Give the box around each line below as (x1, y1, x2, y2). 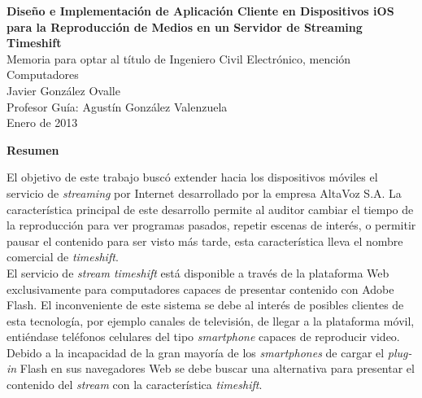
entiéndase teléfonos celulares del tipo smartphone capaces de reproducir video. (7, 328, 400, 345)
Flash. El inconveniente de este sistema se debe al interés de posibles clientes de (7, 296, 404, 313)
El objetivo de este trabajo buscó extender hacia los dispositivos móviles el (7, 168, 378, 186)
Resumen (7, 141, 59, 158)
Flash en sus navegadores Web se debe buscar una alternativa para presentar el (20, 360, 415, 377)
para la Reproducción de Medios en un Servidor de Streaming (7, 18, 363, 35)
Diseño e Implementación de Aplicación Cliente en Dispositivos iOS (7, 2, 394, 19)
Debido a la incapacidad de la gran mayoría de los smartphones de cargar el (7, 343, 385, 361)
